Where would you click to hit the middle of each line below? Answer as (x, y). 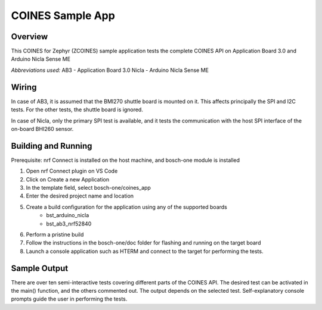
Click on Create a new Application (68, 179)
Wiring (24, 87)
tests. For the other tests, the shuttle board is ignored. (77, 109)
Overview (30, 37)
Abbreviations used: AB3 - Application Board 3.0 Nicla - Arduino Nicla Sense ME (110, 70)
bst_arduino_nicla (68, 215)
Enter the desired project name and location (80, 196)
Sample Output (40, 268)
